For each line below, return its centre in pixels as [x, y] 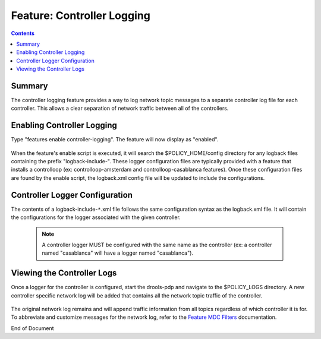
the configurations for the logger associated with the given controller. [96, 217]
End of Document [32, 328]
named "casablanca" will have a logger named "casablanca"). [117, 253]
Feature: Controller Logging [81, 15]
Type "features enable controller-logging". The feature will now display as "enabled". [115, 140]
